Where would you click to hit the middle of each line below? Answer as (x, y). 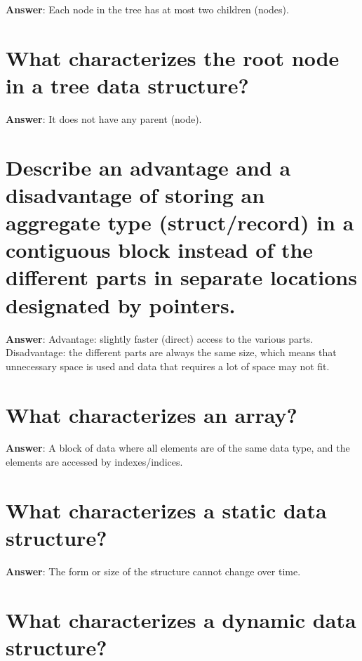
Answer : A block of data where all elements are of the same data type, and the (178, 448)
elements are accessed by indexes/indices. (94, 462)
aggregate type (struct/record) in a (180, 222)
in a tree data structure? (127, 85)
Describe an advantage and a (148, 167)
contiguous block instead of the (160, 250)
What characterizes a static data (166, 510)
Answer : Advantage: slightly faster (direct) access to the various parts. (160, 338)
